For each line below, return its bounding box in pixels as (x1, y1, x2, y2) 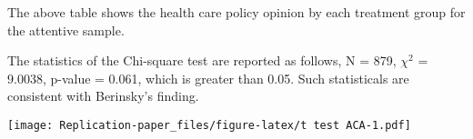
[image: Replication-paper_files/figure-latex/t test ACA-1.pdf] (7, 118, 411, 132)
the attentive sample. (7, 20, 125, 39)
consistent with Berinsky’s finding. (7, 86, 199, 105)
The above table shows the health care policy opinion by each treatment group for (7, 3, 466, 21)
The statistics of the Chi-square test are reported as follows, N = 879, (7, 51, 397, 70)
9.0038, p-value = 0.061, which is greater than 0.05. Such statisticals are (7, 68, 409, 87)
